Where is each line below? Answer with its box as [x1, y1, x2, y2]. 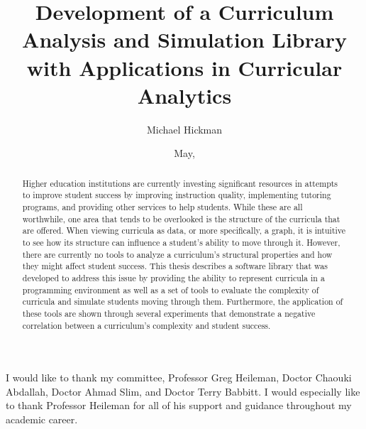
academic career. [6, 411, 78, 426]
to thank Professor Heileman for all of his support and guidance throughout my [6, 398, 352, 413]
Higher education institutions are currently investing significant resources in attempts [22, 177, 338, 189]
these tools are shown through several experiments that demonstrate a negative [22, 307, 316, 319]
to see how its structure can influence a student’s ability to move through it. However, [22, 236, 340, 248]
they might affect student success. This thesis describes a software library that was [22, 260, 328, 272]
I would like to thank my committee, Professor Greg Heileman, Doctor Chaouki [6, 370, 352, 385]
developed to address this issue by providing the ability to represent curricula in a [22, 271, 325, 283]
